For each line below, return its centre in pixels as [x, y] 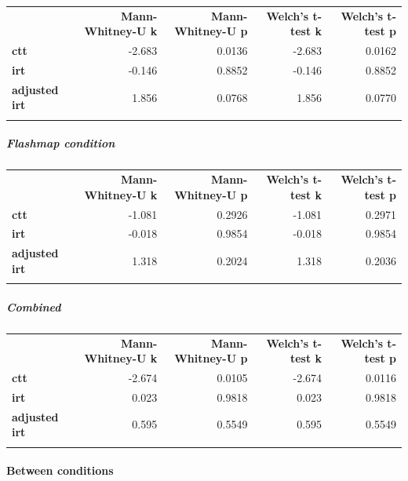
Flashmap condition [61, 143]
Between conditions [60, 470]
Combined [34, 306]
